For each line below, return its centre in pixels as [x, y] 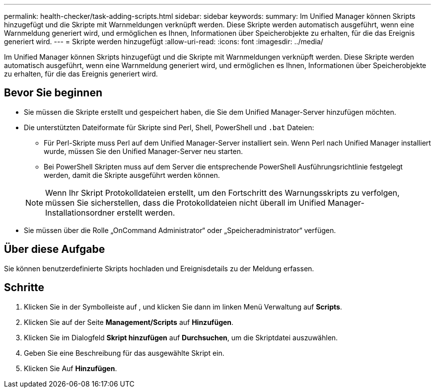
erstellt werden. [146, 212]
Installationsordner [80, 212]
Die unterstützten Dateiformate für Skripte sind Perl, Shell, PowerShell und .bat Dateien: [169, 127]
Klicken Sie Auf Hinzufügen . [71, 368]
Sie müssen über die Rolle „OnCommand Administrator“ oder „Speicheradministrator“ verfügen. [180, 230]
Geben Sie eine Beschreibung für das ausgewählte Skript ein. [124, 353]
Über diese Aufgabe [55, 249]
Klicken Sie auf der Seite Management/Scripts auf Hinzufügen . [129, 322]
